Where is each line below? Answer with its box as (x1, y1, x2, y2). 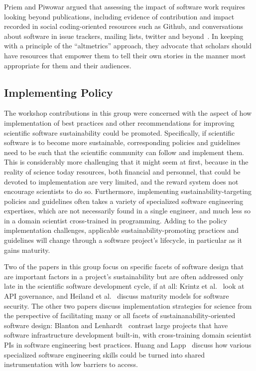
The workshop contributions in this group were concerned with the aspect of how (4, 108, 252, 118)
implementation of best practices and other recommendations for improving (4, 117, 235, 128)
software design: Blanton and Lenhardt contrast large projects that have (4, 320, 228, 330)
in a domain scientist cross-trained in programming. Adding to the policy (4, 215, 228, 225)
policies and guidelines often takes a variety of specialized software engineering (4, 195, 244, 206)
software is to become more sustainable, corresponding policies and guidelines (4, 137, 241, 148)
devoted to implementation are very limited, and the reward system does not (4, 176, 239, 186)
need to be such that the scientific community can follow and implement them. (4, 147, 244, 157)
